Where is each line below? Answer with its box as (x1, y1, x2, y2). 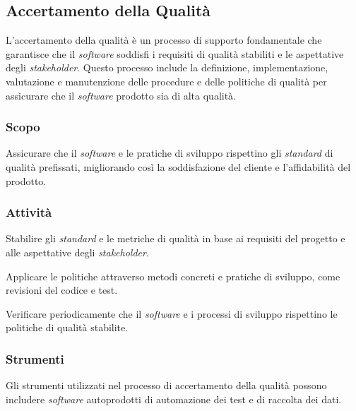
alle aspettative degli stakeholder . (6, 244, 149, 259)
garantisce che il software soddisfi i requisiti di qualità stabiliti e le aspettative (6, 46, 344, 61)
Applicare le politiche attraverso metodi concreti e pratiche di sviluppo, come (6, 268, 340, 283)
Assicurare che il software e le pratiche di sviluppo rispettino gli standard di (6, 145, 333, 160)
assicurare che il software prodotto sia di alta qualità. (6, 88, 237, 102)
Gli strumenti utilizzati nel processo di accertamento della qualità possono (6, 378, 327, 393)
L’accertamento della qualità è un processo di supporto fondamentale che (6, 32, 322, 47)
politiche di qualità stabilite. (6, 320, 129, 335)
